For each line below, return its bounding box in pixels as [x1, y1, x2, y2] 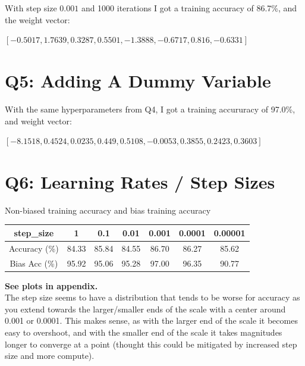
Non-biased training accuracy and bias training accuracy [5, 204, 211, 216]
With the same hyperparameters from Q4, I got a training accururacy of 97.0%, [5, 102, 295, 115]
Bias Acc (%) [10, 256, 58, 269]
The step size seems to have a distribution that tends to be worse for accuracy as [5, 291, 300, 304]
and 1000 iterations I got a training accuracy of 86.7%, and [81, 2, 297, 14]
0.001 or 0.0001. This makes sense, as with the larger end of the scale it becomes [5, 314, 298, 327]
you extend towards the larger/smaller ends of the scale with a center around [5, 302, 286, 315]
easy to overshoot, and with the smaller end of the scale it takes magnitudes [5, 326, 282, 339]
